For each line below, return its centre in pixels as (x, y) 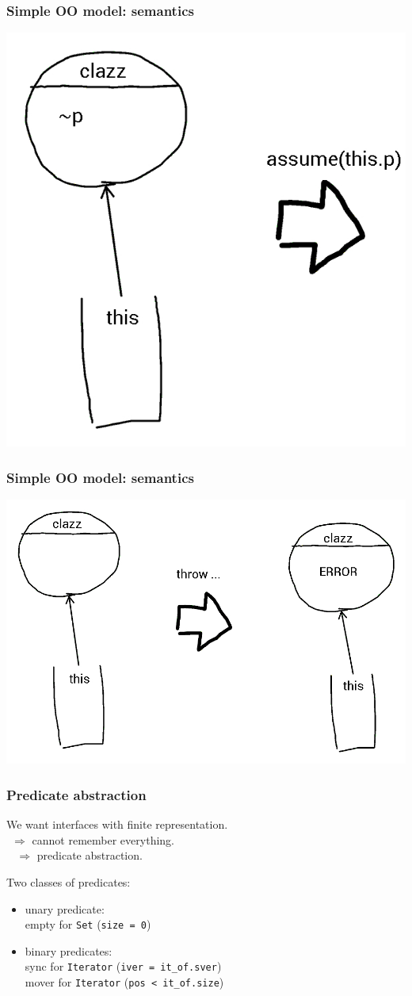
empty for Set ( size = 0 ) (88, 924)
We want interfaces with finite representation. (117, 824)
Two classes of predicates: (69, 882)
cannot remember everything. (103, 839)
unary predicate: (65, 908)
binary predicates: (69, 950)
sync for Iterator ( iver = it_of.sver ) (123, 966)
